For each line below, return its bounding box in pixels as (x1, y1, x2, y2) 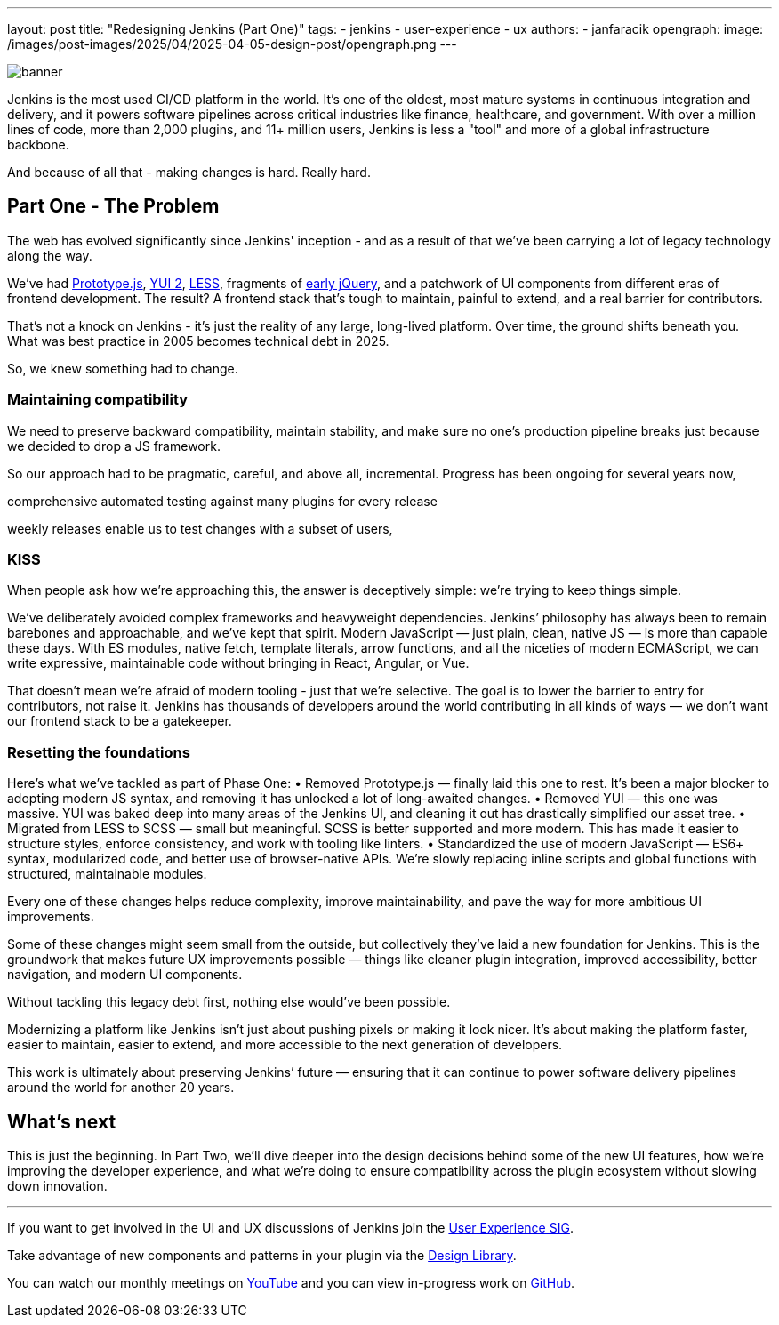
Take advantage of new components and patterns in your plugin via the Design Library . (7, 1247, 517, 1263)
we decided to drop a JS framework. (7, 438, 221, 454)
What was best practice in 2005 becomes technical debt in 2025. (7, 333, 389, 349)
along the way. (7, 247, 92, 263)
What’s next (7, 1110, 116, 1133)
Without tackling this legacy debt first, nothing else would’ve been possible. (7, 994, 451, 1010)
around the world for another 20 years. (7, 1080, 235, 1096)
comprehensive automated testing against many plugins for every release (7, 493, 438, 509)
